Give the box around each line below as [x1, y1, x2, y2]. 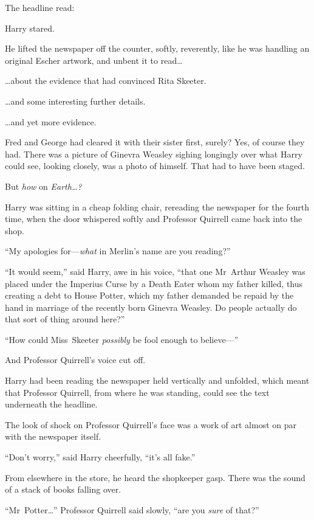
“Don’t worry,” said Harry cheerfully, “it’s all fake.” [5, 451, 196, 463]
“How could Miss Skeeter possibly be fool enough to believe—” [5, 333, 239, 345]
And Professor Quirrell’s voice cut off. [5, 353, 146, 366]
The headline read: [5, 1, 75, 13]
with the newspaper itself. [5, 430, 101, 443]
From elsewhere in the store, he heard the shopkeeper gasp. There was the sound [5, 471, 305, 484]
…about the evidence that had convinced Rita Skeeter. [5, 74, 206, 87]
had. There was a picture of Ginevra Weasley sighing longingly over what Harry [5, 147, 302, 160]
